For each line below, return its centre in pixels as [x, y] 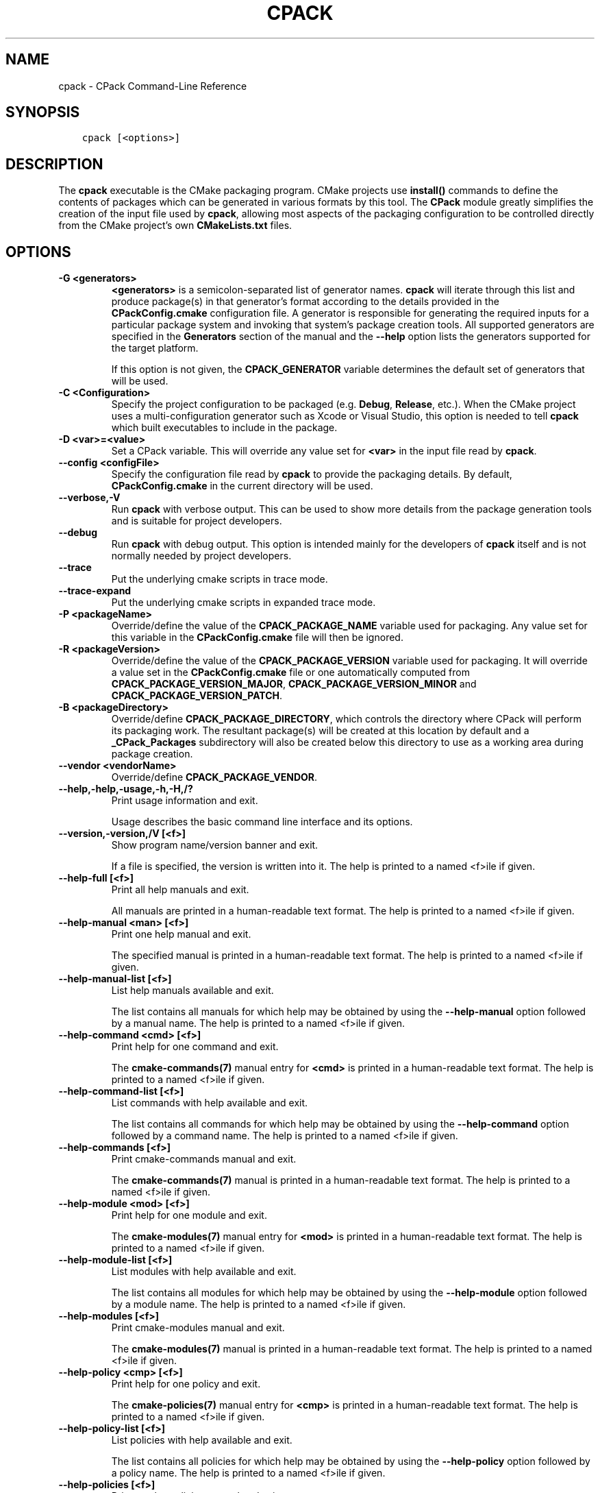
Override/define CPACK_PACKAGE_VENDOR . [214, 777]
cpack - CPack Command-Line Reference [153, 86]
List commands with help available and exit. [210, 1103]
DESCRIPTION [54, 164]
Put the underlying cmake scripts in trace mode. [220, 579]
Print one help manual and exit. [181, 934]
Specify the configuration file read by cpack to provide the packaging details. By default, [312, 474]
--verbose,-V [89, 498]
